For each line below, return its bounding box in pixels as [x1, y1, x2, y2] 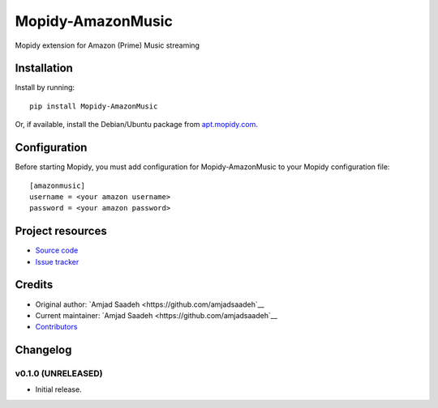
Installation [15, 62, 73, 75]
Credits [15, 278, 54, 291]
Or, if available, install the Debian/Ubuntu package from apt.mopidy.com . [15, 120, 259, 130]
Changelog [15, 343, 72, 357]
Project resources [15, 224, 107, 238]
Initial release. [35, 385, 82, 394]
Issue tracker [35, 257, 79, 266]
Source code [35, 245, 79, 255]
